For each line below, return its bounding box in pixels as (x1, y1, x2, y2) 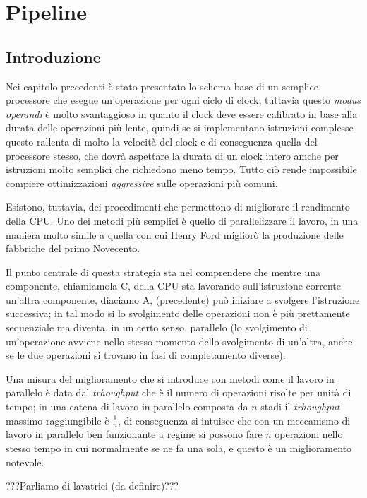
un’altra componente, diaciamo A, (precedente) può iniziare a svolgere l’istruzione (6, 292, 360, 307)
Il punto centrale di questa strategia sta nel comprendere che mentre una (6, 264, 321, 279)
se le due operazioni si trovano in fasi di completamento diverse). (6, 348, 286, 362)
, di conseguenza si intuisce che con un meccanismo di (117, 413, 351, 427)
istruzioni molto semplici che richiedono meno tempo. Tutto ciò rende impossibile (6, 162, 357, 177)
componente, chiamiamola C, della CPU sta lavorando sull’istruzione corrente (6, 278, 342, 293)
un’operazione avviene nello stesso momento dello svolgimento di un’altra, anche (6, 333, 353, 348)
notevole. (6, 454, 44, 469)
